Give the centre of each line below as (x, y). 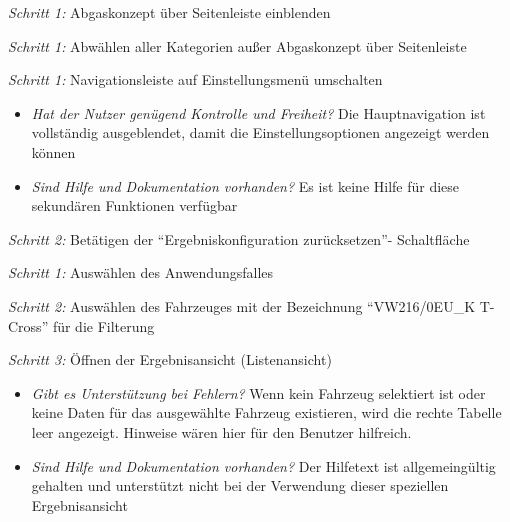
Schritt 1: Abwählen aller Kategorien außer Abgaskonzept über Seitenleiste (237, 45)
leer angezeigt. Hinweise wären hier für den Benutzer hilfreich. (221, 431)
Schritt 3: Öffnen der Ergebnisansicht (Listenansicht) (170, 359)
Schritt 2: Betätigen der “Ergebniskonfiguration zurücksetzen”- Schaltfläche (239, 238)
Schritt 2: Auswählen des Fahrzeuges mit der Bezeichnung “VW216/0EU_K (242, 305)
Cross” (28, 325)
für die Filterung (103, 325)
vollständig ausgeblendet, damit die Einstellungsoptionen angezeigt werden (260, 132)
